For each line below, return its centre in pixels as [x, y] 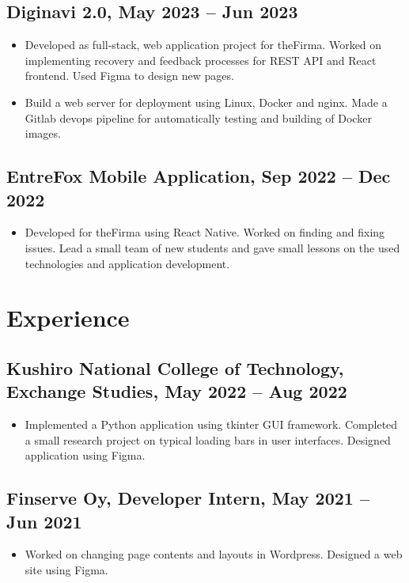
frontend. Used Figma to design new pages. [129, 76]
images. [43, 133]
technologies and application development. [127, 263]
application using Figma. [85, 455]
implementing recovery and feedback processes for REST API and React [201, 60]
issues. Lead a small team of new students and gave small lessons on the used [212, 247]
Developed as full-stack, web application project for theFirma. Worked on [203, 45]
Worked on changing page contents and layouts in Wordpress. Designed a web [214, 554]
